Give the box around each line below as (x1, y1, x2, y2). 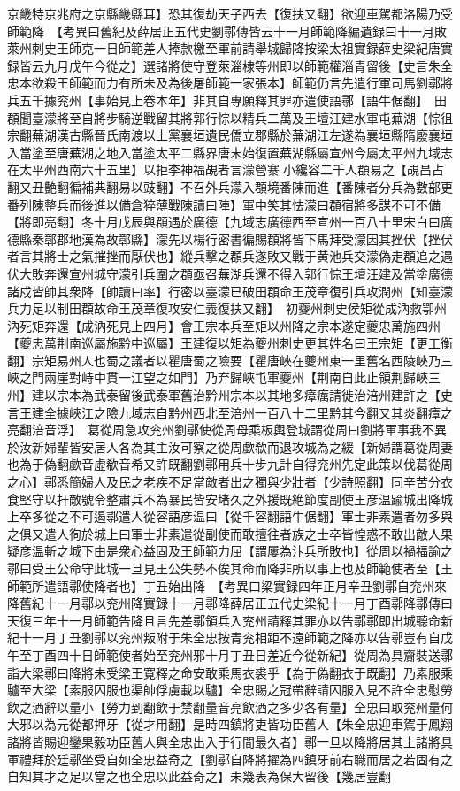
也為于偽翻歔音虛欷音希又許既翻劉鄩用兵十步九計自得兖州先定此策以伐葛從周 (7, 455, 453, 473)
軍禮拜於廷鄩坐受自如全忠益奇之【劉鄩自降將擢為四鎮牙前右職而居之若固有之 (7, 749, 453, 768)
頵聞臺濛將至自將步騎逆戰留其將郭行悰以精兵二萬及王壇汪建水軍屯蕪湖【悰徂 (7, 108, 453, 127)
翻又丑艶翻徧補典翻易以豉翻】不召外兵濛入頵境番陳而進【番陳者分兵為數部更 (7, 177, 453, 196)
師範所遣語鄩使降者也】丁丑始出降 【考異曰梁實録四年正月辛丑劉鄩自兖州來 (7, 576, 447, 595)
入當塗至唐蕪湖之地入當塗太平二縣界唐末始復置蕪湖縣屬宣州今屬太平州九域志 (7, 142, 453, 161)
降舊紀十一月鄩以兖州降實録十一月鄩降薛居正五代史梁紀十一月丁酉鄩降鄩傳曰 (7, 594, 453, 612)
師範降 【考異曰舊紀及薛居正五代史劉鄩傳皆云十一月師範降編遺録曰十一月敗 (7, 21, 447, 40)
